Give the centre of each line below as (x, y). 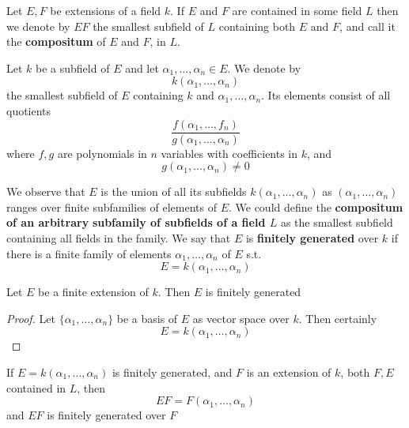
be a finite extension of (93, 292)
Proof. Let (31, 318)
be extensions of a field (106, 10)
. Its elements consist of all (326, 95)
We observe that (46, 191)
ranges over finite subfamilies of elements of (112, 206)
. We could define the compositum (316, 206)
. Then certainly (338, 318)
